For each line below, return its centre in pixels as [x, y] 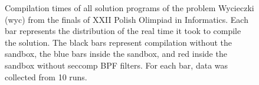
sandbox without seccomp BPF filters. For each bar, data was [117, 65]
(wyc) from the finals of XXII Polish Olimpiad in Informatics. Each [127, 19]
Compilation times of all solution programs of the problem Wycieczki [129, 8]
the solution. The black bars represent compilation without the [118, 42]
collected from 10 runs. [46, 76]
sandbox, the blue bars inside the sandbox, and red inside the [116, 54]
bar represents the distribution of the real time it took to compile [123, 31]
